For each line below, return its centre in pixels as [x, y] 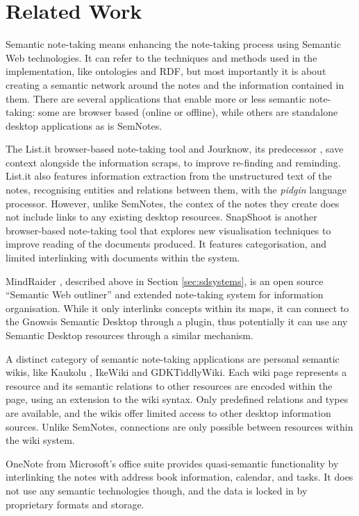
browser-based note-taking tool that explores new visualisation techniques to [168, 230]
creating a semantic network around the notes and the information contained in [175, 84]
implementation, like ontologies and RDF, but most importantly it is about [166, 71]
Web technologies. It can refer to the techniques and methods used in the [161, 57]
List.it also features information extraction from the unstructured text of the [169, 176]
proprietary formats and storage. [75, 504]
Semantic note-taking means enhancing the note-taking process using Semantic [173, 44]
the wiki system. [40, 440]
